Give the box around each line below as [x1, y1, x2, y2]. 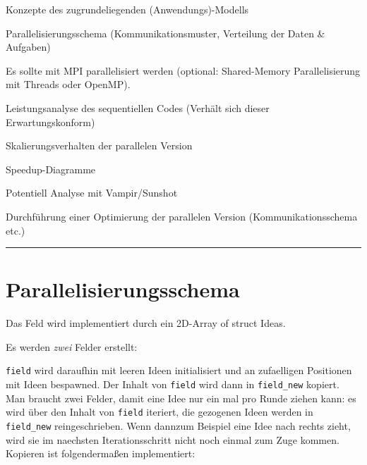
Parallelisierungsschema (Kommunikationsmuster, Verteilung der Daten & [6, 25, 325, 40]
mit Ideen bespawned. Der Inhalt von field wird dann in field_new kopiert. [6, 377, 339, 392]
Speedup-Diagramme [6, 161, 96, 176]
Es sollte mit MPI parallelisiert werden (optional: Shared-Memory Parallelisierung [6, 63, 361, 77]
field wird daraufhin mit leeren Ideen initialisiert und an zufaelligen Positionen [6, 363, 352, 378]
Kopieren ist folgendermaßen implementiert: [6, 446, 195, 461]
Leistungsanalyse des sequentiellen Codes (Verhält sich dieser [6, 100, 270, 115]
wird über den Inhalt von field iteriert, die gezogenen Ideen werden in [6, 404, 313, 419]
